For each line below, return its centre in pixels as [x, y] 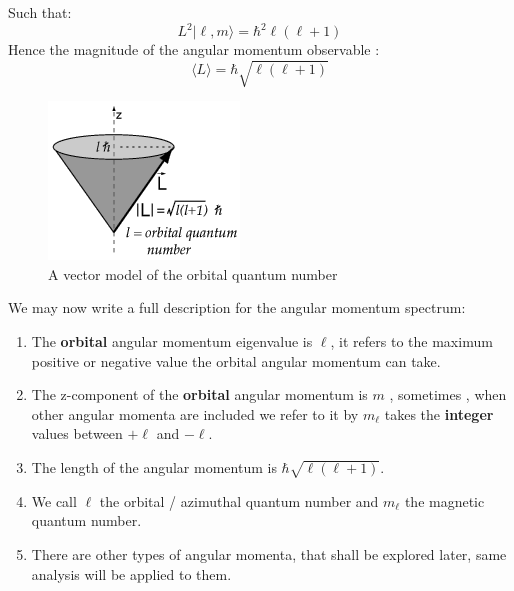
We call [54, 500]
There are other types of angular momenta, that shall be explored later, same [269, 553]
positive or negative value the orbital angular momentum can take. [236, 360]
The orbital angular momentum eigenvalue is [172, 341]
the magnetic [444, 500]
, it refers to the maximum [411, 341]
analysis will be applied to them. [131, 573]
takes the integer [439, 413]
